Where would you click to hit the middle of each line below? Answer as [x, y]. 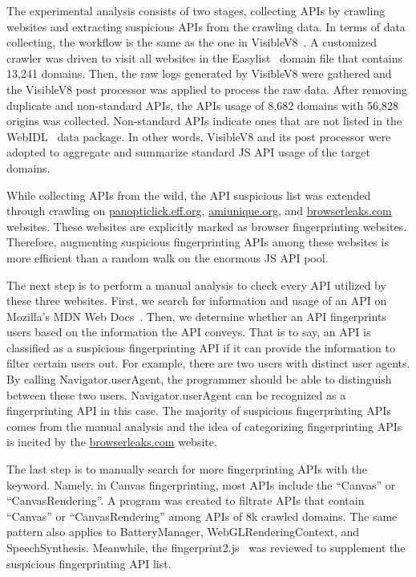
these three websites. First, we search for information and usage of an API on [197, 301]
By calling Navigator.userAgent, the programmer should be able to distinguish [199, 379]
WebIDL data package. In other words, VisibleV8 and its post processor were [199, 136]
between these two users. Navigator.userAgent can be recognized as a [176, 394]
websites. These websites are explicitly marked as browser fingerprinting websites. [207, 226]
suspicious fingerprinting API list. [89, 563]
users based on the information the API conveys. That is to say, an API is [189, 332]
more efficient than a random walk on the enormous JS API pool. [168, 257]
